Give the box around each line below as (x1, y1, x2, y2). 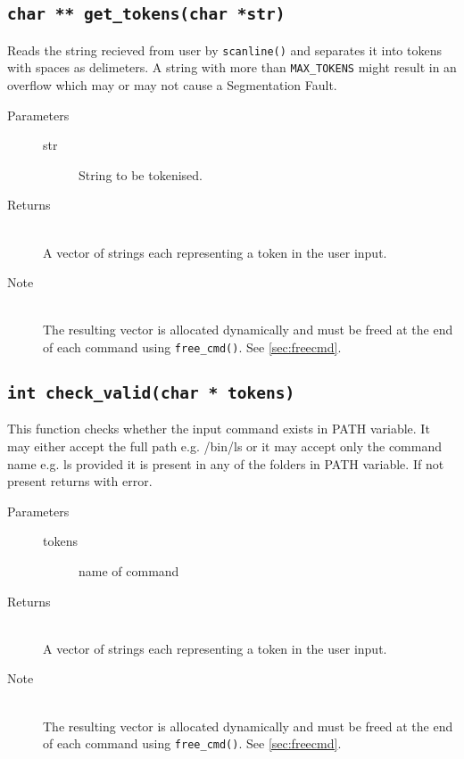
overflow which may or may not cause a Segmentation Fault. (7, 76, 337, 95)
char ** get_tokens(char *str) (7, 4, 286, 24)
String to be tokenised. (79, 165, 203, 184)
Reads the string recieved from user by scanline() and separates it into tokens (7, 40, 442, 59)
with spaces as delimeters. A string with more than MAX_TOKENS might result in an (7, 58, 457, 77)
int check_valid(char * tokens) (7, 384, 295, 403)
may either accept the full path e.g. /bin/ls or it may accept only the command (7, 437, 443, 456)
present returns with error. (7, 472, 153, 491)
